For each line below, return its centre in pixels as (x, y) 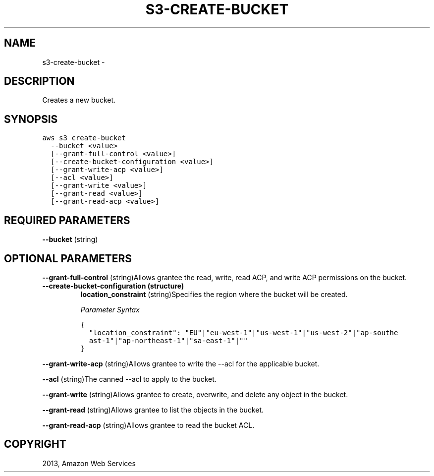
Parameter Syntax (110, 309)
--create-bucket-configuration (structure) (113, 286)
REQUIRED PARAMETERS (67, 220)
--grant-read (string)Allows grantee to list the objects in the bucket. (153, 410)
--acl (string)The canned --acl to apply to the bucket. (129, 379)
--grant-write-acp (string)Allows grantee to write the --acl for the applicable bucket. (181, 363)
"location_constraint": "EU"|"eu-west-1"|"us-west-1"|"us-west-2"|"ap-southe (244, 332)
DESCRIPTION (39, 81)
